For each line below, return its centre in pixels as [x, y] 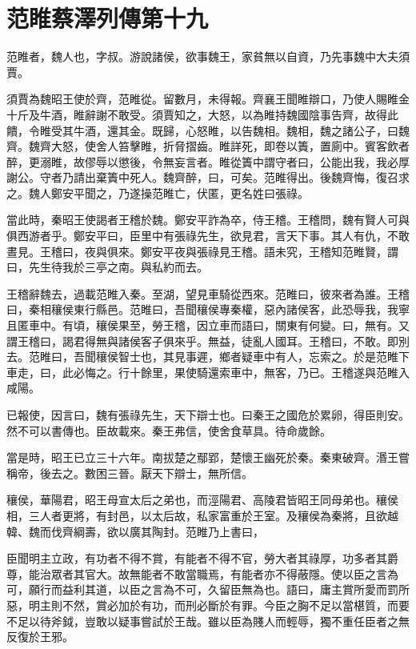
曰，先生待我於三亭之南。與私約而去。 [107, 267]
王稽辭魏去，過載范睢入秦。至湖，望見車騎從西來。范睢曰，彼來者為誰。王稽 [208, 293]
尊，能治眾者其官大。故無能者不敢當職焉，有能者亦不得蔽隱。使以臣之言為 [202, 573]
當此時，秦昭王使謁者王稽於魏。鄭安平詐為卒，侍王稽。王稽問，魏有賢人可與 [208, 220]
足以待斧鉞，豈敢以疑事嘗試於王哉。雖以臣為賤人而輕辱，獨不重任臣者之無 [213, 621]
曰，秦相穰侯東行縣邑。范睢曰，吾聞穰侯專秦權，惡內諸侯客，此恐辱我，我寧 [208, 309]
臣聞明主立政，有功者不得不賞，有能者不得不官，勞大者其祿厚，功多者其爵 [202, 558]
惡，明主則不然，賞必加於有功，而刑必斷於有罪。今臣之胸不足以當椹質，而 [202, 605]
